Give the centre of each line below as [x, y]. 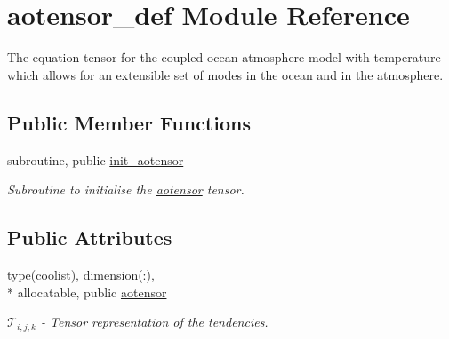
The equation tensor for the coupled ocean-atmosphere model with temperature [224, 57]
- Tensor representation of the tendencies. [154, 322]
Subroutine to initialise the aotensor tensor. [126, 189]
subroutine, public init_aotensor [96, 159]
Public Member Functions [129, 122]
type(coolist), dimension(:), [81, 274]
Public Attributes [90, 237]
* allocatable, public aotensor [87, 292]
